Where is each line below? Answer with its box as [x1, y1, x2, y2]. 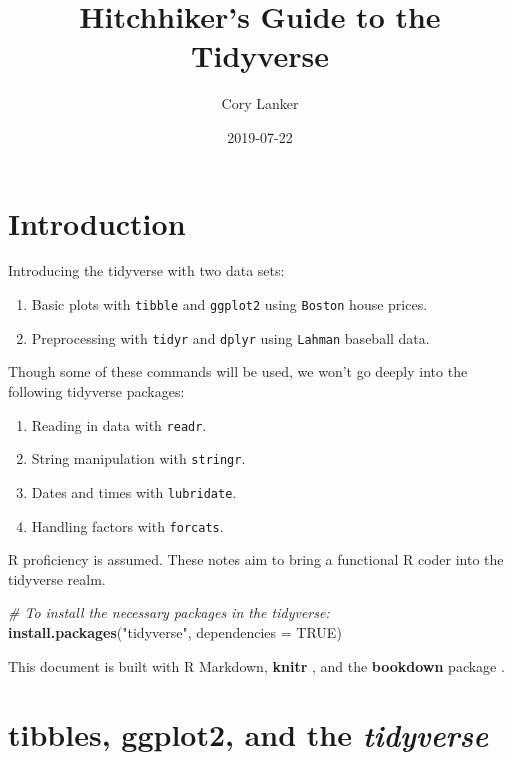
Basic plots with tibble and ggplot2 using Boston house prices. [31, 294, 428, 315]
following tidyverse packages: [8, 380, 185, 401]
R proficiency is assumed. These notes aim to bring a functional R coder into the [8, 549, 504, 570]
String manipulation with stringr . [31, 448, 246, 469]
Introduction [8, 202, 186, 243]
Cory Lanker [221, 93, 299, 114]
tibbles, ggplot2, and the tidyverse [8, 714, 489, 756]
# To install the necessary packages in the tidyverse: [8, 602, 330, 623]
